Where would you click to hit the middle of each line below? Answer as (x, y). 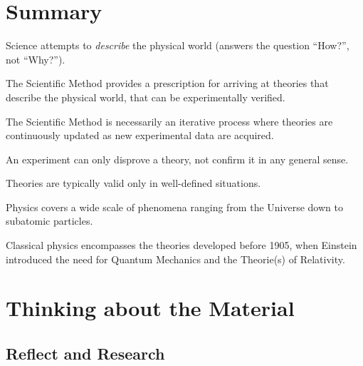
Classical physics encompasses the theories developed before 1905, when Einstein (181, 245)
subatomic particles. (49, 221)
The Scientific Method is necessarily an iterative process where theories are (169, 121)
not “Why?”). (36, 59)
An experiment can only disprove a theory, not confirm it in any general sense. (177, 159)
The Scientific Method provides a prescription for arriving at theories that (167, 83)
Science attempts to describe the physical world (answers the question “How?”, (178, 45)
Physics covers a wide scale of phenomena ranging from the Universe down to (174, 207)
